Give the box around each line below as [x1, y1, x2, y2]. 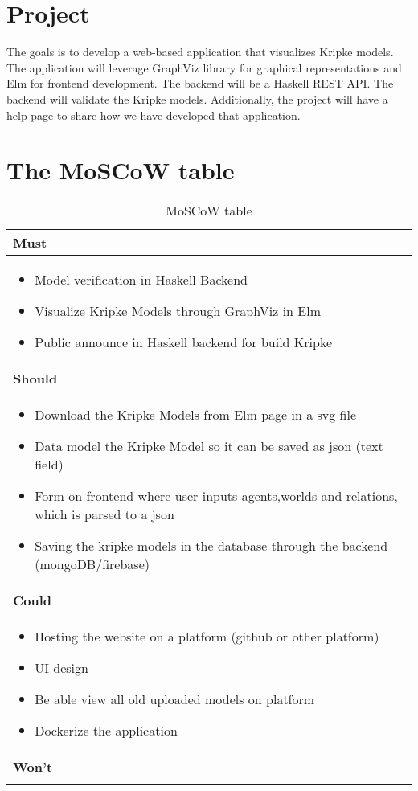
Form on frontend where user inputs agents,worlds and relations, [35, 486, 398, 506]
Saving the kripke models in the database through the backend [35, 536, 388, 555]
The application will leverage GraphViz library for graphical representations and [6, 59, 402, 76]
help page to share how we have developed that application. [6, 106, 301, 123]
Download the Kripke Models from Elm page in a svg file [35, 405, 357, 424]
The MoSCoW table [6, 154, 235, 186]
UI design [35, 658, 88, 678]
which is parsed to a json [35, 505, 174, 524]
